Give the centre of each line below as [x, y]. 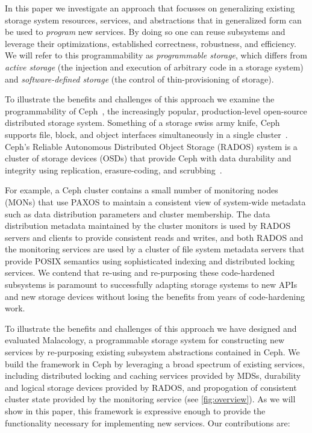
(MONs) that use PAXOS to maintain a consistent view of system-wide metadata [155, 201]
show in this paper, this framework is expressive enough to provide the [135, 411]
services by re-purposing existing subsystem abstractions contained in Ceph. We [152, 352]
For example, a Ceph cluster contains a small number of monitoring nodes [142, 190]
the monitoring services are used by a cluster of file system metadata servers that [155, 249]
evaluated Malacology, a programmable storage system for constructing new [145, 340]
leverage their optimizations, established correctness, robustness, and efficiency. [151, 43]
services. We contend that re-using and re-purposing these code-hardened [140, 273]
